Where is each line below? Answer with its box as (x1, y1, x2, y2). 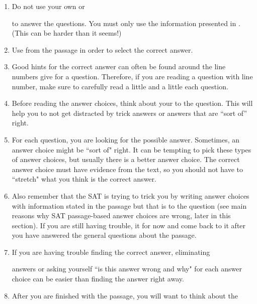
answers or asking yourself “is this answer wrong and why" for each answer (12, 263, 242, 274)
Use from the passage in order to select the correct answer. (12, 44, 193, 55)
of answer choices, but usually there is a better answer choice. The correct (12, 154, 240, 165)
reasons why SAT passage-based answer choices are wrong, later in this (12, 210, 231, 221)
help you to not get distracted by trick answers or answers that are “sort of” (12, 107, 247, 118)
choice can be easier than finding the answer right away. (12, 273, 184, 284)
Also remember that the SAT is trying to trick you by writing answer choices (12, 190, 249, 201)
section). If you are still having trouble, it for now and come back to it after (12, 220, 246, 230)
